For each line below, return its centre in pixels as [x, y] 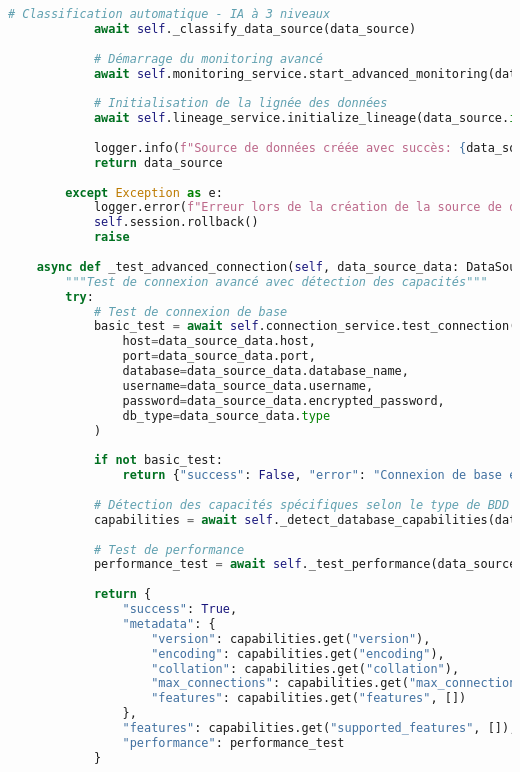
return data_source [158, 162]
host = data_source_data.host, [219, 341]
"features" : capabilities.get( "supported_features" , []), [319, 728]
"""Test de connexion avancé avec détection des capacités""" [276, 281]
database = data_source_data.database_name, [265, 371]
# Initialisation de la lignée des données [240, 103]
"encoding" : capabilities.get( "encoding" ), [298, 653]
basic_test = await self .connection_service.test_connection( [305, 326]
